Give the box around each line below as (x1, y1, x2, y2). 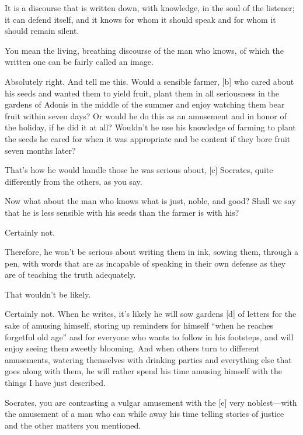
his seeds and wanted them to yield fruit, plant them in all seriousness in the (5, 87, 279, 99)
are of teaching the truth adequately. (5, 268, 136, 281)
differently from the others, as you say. (5, 175, 142, 187)
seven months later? (5, 144, 76, 156)
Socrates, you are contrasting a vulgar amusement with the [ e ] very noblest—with (5, 396, 297, 408)
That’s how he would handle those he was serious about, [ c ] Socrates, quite (5, 164, 273, 176)
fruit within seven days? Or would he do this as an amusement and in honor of (5, 109, 287, 122)
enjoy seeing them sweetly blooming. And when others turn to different (5, 342, 260, 354)
